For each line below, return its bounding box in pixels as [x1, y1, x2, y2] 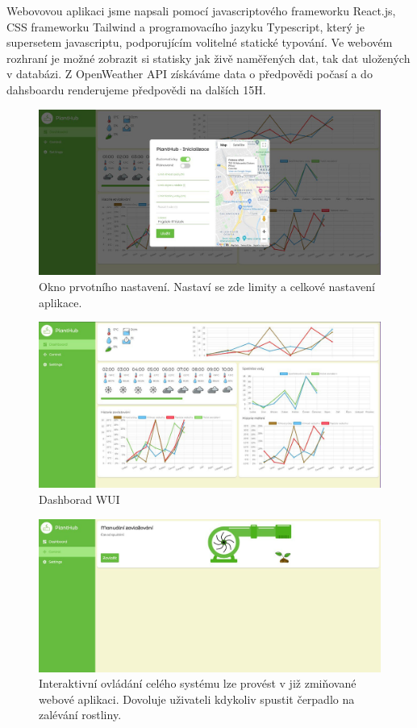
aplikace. [39, 293, 82, 310]
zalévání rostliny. [39, 706, 122, 723]
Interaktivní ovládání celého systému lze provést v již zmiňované [39, 675, 357, 692]
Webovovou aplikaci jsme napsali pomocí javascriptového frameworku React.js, [6, 2, 396, 19]
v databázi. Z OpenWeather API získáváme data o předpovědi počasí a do [6, 65, 373, 82]
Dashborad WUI [39, 490, 120, 507]
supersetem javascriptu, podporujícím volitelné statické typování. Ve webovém [6, 34, 393, 51]
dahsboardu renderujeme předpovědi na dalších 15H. [6, 81, 266, 98]
